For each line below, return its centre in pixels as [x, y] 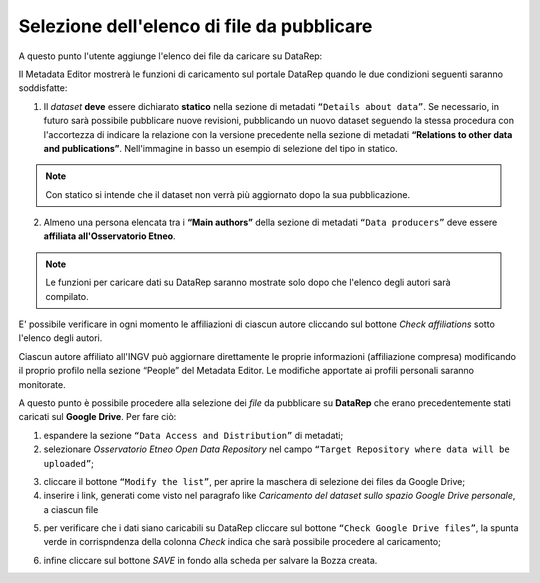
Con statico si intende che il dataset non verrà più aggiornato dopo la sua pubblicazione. [227, 194]
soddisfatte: [43, 88]
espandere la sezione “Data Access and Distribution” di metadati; [193, 435]
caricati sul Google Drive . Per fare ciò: [97, 417]
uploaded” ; [69, 463]
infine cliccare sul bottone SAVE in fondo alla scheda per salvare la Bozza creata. [210, 560]
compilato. [67, 296]
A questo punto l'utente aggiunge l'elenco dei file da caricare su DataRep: [170, 56]
